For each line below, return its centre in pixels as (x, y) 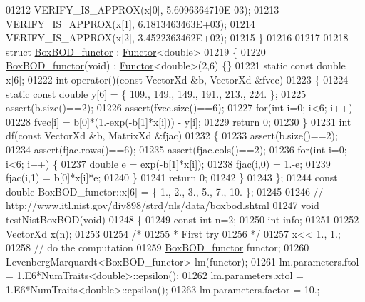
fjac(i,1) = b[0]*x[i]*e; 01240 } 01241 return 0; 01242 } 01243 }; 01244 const (172, 177)
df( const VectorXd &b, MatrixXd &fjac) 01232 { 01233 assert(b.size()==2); (172, 135)
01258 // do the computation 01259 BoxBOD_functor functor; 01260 (158, 247)
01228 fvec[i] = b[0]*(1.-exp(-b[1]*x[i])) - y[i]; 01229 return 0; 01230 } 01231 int (179, 121)
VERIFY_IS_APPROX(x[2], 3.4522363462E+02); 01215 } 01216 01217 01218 (177, 37)
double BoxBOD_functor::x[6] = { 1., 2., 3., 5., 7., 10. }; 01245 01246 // (165, 191)
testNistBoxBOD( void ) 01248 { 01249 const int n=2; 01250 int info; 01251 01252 (182, 219)
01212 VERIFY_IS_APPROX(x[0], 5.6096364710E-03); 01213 (143, 9)
